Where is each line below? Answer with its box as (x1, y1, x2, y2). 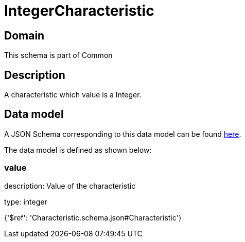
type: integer (4, 197, 47, 206)
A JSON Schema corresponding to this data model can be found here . (4, 129, 241, 138)
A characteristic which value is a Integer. (4, 90, 142, 99)
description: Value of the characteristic (4, 181, 136, 190)
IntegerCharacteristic (4, 2, 154, 19)
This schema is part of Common (4, 51, 113, 60)
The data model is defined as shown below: (4, 145, 152, 154)
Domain (4, 29, 45, 42)
